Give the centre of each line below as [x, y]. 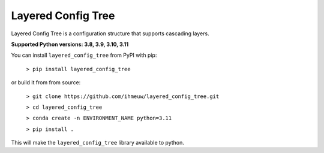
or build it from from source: [46, 82]
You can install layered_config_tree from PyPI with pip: [84, 55]
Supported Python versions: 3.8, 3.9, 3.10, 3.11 [70, 44]
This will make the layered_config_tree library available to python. [97, 143]
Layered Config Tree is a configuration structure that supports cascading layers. [110, 33]
